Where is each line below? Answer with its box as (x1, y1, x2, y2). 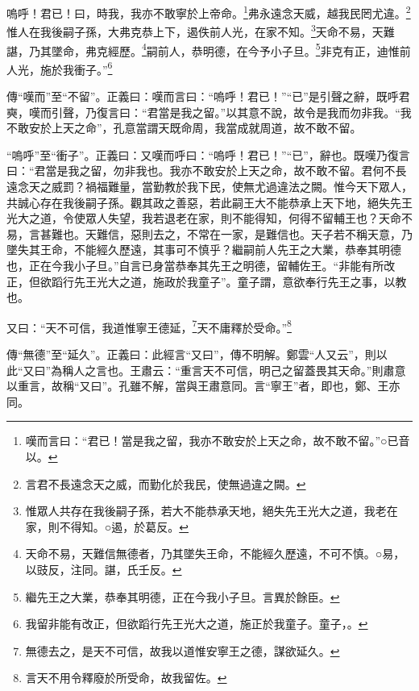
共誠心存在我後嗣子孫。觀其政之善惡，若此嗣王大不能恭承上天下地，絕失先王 (6, 194, 413, 210)
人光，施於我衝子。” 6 (6, 58, 113, 77)
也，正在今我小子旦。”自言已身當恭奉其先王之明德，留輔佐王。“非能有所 (6, 256, 384, 273)
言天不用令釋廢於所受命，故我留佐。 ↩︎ (25, 669, 227, 686)
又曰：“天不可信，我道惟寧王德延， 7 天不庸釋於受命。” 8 (6, 316, 292, 335)
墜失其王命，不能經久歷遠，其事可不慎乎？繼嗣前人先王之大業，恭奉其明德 (6, 241, 401, 258)
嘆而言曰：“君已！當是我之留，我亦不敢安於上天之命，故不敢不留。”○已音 (25, 432, 410, 449)
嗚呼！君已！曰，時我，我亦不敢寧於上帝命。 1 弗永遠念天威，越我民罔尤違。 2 (6, 2, 411, 21)
